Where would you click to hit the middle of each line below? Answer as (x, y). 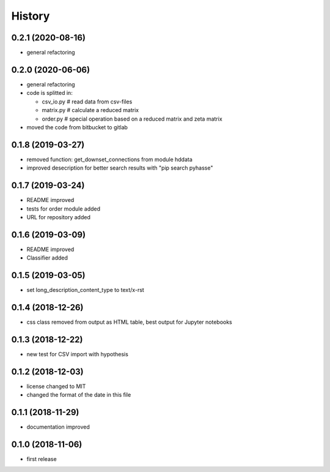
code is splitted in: (50, 93)
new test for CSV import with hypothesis (77, 354)
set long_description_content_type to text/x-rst (86, 290)
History (31, 16)
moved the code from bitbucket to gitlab (77, 127)
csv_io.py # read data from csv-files (87, 102)
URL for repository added (59, 217)
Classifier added (47, 258)
